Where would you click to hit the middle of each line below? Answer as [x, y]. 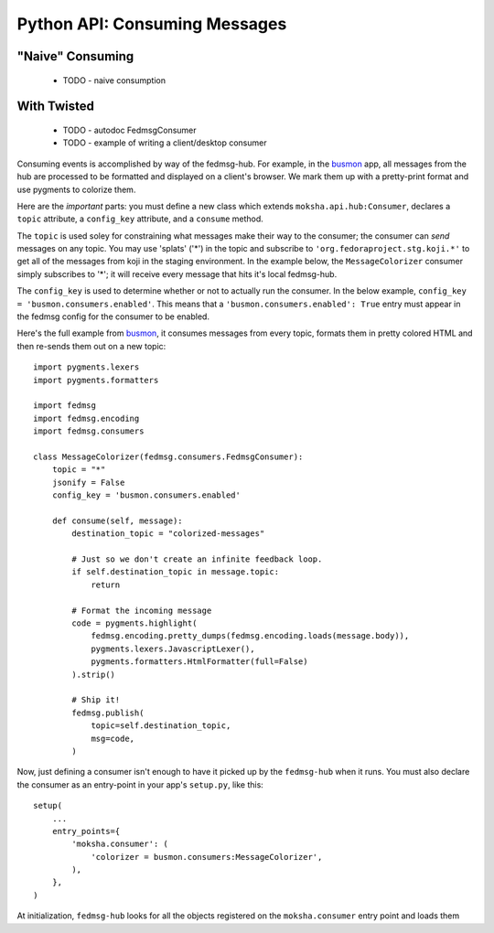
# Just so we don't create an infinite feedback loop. [197, 559]
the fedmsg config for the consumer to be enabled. [113, 316]
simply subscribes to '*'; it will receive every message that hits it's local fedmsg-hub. [177, 273]
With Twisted [56, 107]
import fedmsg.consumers [89, 431]
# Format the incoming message [142, 610]
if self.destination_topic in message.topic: [175, 572]
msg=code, [113, 738]
